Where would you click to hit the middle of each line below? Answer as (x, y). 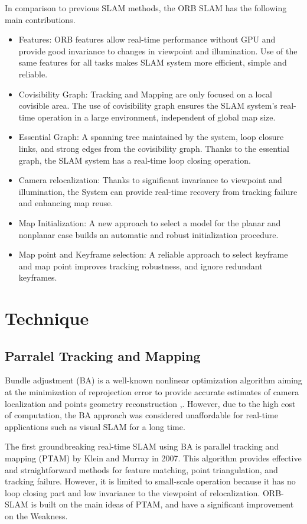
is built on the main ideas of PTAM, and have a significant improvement (162, 504)
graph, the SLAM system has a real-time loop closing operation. (135, 160)
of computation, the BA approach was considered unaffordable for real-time (141, 415)
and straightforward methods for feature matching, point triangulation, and (141, 469)
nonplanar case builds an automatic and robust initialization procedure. (148, 234)
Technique (47, 318)
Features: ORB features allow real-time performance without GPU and (147, 39)
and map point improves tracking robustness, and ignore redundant (141, 266)
